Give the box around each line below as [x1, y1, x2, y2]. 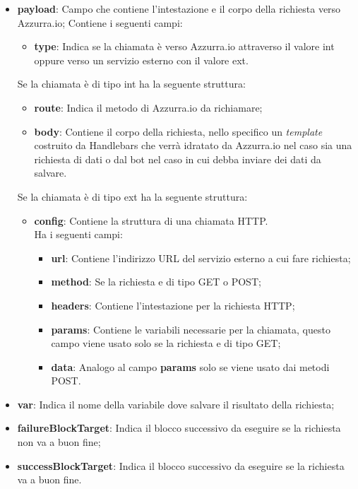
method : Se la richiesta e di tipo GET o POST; [51, 274, 261, 289]
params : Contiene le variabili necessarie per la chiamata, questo [51, 322, 330, 336]
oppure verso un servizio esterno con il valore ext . [34, 52, 249, 67]
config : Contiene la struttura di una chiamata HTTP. [34, 213, 268, 228]
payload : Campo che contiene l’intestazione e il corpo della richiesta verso [17, 1, 341, 16]
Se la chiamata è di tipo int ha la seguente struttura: [17, 76, 246, 91]
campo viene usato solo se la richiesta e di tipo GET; [51, 336, 281, 350]
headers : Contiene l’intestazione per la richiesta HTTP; [51, 297, 295, 312]
